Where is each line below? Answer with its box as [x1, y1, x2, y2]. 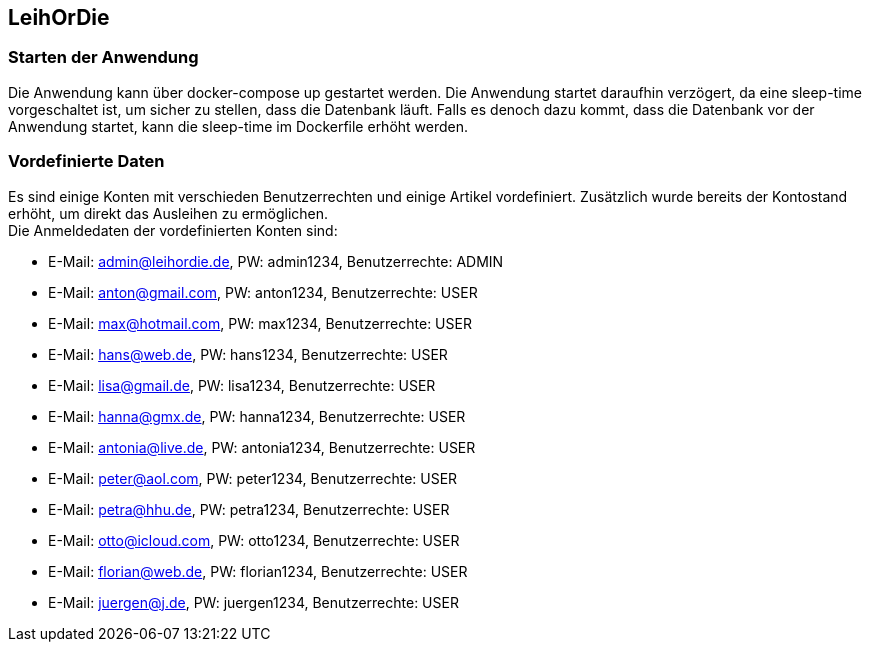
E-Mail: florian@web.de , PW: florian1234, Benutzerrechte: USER [48, 562, 468, 580]
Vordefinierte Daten [8, 151, 165, 172]
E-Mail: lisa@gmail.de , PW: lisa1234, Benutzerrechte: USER [48, 376, 436, 394]
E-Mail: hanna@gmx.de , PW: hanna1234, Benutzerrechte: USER [48, 407, 466, 425]
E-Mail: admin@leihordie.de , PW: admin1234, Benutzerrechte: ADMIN [48, 252, 504, 270]
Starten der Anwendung [8, 47, 199, 68]
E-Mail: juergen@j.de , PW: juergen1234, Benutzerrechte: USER [48, 593, 459, 611]
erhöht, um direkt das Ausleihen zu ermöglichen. [8, 204, 329, 222]
